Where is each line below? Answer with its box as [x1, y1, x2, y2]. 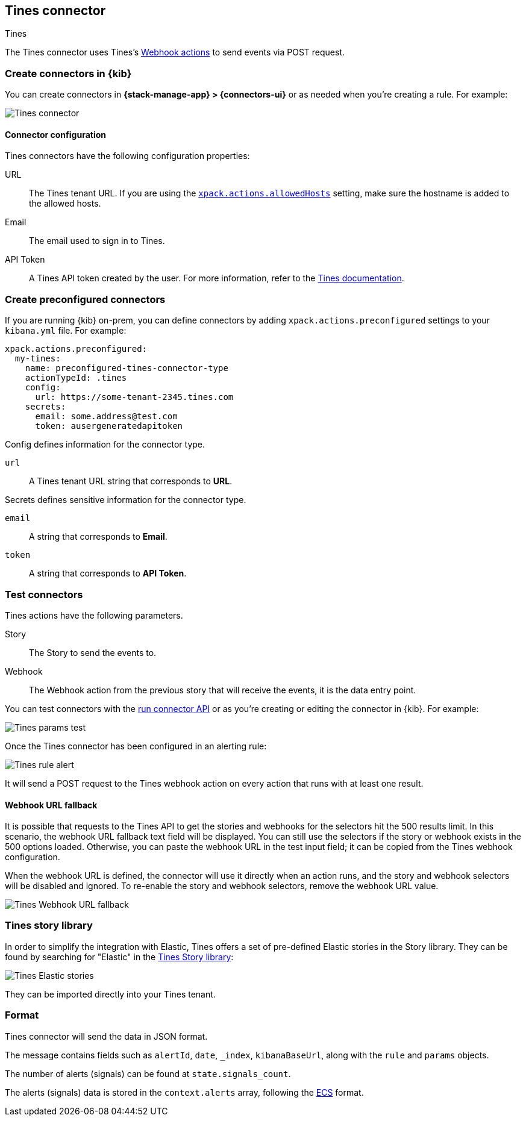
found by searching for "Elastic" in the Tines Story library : [5, 951, 234, 962]
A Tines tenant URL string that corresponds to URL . [29, 476, 233, 487]
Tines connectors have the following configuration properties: [5, 151, 250, 161]
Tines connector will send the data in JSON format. [5, 1031, 208, 1041]
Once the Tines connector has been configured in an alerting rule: [5, 740, 267, 751]
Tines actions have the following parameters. [5, 610, 183, 620]
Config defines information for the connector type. [5, 439, 205, 450]
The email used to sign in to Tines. [29, 236, 165, 246]
